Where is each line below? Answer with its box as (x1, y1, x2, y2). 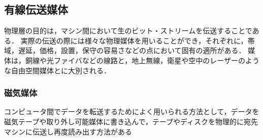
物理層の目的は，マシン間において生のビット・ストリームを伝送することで (4, 25, 252, 36)
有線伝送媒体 (4, 2, 68, 17)
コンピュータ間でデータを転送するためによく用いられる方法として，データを (4, 106, 259, 117)
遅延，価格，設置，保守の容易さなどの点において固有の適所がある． (18, 45, 246, 56)
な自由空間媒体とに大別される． (4, 65, 111, 75)
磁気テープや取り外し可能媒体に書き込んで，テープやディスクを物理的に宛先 (4, 116, 258, 126)
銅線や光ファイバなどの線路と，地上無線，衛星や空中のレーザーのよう (25, 55, 259, 65)
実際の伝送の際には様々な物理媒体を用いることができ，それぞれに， (20, 35, 248, 45)
